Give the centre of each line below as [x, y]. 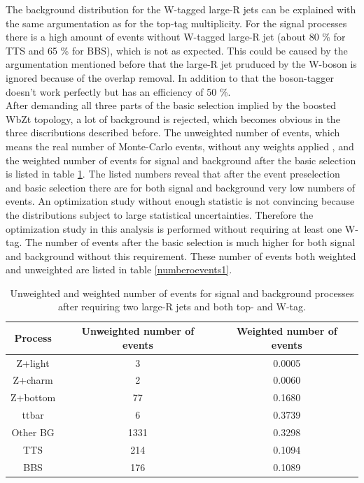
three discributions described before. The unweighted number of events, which [173, 132]
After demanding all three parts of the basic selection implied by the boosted [171, 105]
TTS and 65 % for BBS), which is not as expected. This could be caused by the [177, 50]
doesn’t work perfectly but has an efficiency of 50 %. [118, 91]
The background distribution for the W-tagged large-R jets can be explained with [181, 9]
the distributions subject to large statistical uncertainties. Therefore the [160, 214]
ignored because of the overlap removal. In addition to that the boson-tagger [170, 77]
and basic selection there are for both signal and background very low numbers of [181, 187]
